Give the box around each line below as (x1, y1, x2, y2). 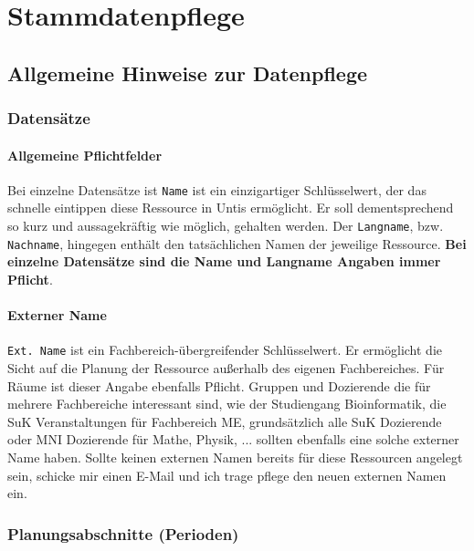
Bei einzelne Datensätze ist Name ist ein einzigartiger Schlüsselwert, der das (7, 180, 427, 199)
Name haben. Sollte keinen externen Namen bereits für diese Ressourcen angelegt (7, 447, 463, 466)
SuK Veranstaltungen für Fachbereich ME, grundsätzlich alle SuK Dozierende (7, 411, 442, 431)
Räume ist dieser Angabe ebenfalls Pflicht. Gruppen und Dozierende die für (7, 376, 431, 395)
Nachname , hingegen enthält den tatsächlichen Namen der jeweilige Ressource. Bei (7, 234, 467, 253)
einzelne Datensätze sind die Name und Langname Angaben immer (7, 252, 441, 271)
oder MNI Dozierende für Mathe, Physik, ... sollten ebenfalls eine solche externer (7, 430, 459, 449)
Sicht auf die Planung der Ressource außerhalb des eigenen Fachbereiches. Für (7, 359, 445, 377)
